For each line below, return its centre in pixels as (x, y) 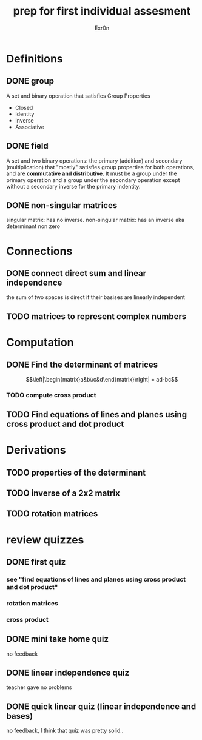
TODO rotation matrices (52, 514)
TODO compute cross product (51, 395)
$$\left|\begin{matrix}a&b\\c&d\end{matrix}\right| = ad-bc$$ (102, 379)
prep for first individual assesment (102, 11)
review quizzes (45, 540)
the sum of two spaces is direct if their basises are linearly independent (96, 297)
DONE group (30, 81)
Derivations (36, 450)
